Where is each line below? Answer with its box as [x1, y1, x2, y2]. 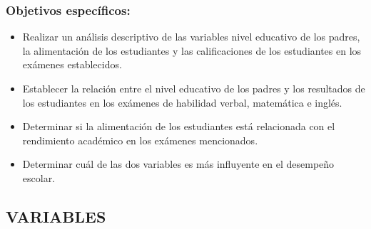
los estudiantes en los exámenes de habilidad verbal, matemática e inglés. [22, 95, 342, 110]
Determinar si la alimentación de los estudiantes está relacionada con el [22, 119, 335, 134]
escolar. [22, 170, 56, 185]
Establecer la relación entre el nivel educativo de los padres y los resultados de [22, 81, 365, 95]
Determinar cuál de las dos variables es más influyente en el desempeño [22, 156, 335, 171]
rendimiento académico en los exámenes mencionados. [22, 132, 258, 147]
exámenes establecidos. [22, 57, 122, 72]
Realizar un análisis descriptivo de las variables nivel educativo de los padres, [22, 29, 360, 44]
